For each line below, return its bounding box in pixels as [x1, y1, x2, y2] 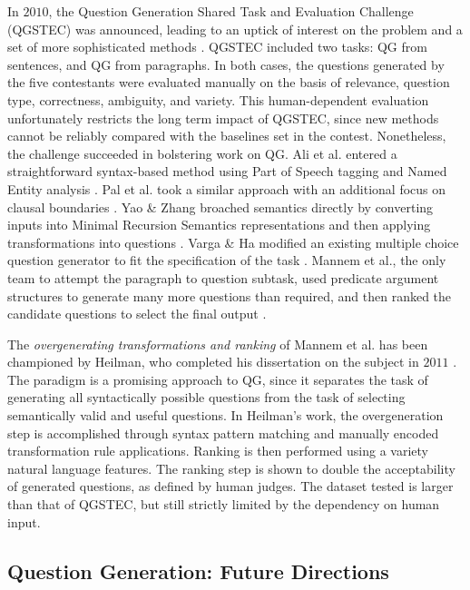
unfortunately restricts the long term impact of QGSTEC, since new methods [7, 108, 439, 127]
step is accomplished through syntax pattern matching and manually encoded [7, 423, 439, 442]
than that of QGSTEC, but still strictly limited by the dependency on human [7, 495, 440, 514]
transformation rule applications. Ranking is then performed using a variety [7, 441, 428, 460]
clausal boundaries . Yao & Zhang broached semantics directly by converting [7, 197, 434, 216]
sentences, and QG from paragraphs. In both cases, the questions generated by [7, 54, 445, 74]
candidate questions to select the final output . [7, 304, 267, 323]
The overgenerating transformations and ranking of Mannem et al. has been [7, 334, 428, 353]
